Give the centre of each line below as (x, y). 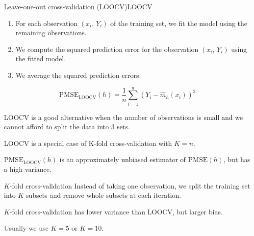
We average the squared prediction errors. (78, 75)
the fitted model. (41, 59)
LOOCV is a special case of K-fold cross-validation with (88, 143)
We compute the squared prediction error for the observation (107, 49)
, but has (237, 159)
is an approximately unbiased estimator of (123, 159)
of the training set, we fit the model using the (179, 23)
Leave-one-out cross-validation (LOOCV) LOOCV (78, 6)
